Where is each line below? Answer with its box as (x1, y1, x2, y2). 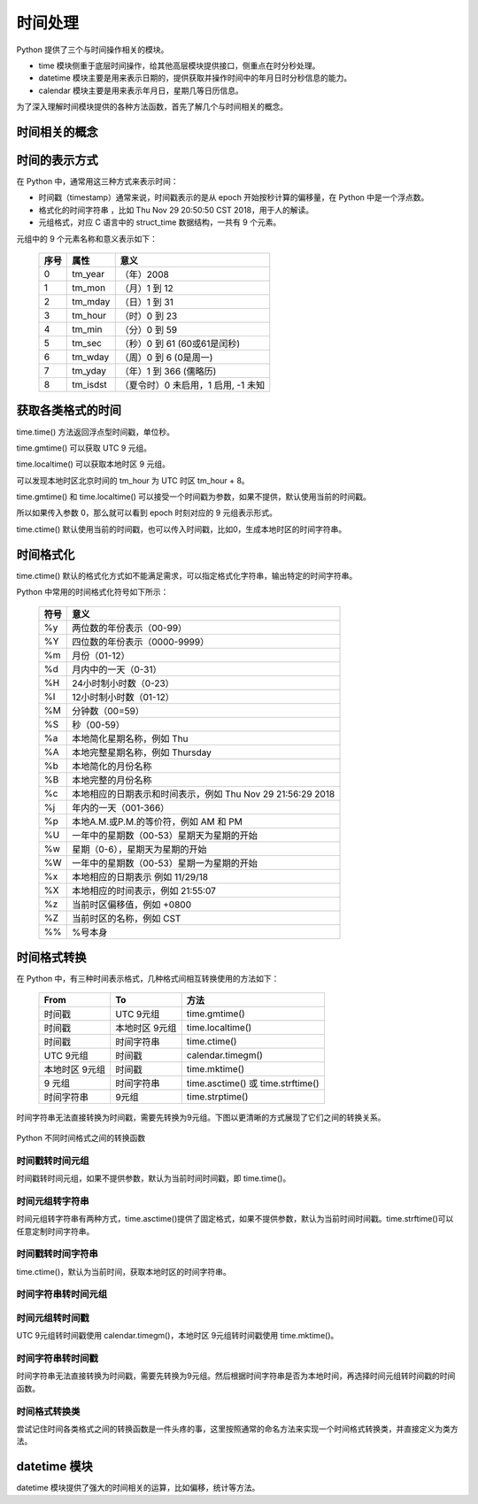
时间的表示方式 (16, 152, 98, 167)
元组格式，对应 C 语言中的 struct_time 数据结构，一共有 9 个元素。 (38, 217, 281, 228)
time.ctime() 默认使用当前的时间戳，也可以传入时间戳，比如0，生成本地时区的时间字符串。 (16, 523, 347, 535)
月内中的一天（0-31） (72, 663, 162, 675)
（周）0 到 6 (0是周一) (119, 351, 213, 363)
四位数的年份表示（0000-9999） (72, 636, 210, 648)
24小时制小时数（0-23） (72, 677, 174, 690)
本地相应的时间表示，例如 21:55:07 (72, 884, 217, 897)
